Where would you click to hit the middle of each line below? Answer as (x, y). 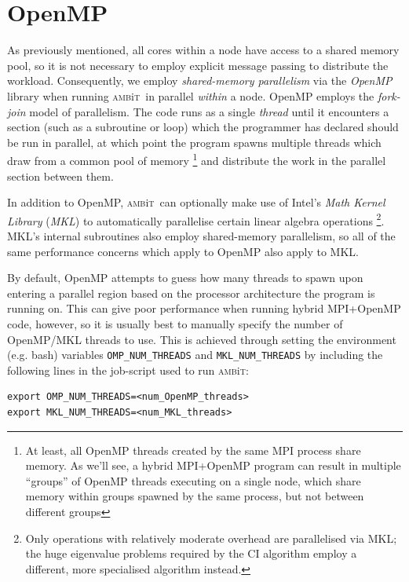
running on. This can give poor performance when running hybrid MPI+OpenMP (204, 308)
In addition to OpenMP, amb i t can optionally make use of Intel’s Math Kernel (196, 202)
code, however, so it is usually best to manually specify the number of (175, 323)
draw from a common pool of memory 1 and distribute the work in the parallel (197, 159)
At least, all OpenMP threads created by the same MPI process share (193, 450)
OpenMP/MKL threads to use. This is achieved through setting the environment (202, 339)
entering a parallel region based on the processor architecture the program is (191, 293)
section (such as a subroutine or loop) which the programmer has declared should (203, 127)
